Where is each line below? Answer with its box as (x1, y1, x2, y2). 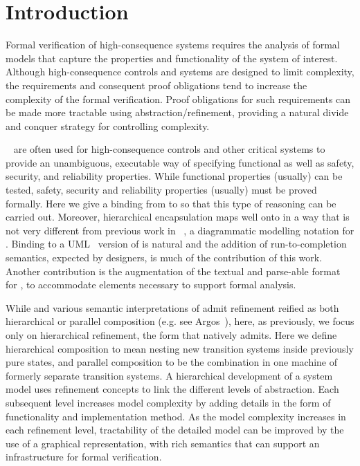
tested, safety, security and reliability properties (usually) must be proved (6, 183, 317, 197)
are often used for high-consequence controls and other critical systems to (13, 142, 325, 156)
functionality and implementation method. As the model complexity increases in (6, 409, 346, 423)
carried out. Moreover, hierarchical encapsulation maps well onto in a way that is (6, 209, 350, 224)
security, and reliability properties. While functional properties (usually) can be (6, 169, 343, 183)
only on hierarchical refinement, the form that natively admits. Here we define (6, 328, 337, 342)
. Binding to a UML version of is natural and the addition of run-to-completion (6, 236, 347, 251)
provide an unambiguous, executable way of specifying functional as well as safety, (6, 155, 354, 169)
